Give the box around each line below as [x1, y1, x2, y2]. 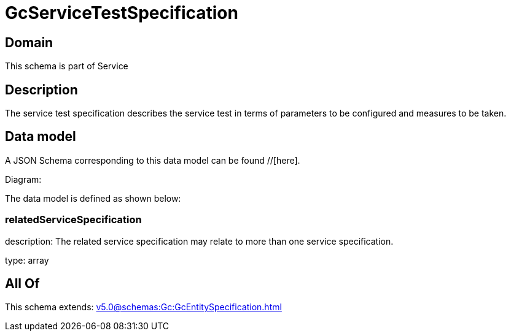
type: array [5, 254, 49, 265]
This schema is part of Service [5, 61, 128, 72]
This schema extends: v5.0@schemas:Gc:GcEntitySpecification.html [5, 302, 282, 313]
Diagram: [5, 174, 42, 185]
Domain [5, 34, 53, 50]
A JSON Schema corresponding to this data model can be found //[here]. [5, 155, 300, 166]
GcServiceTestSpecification [5, 2, 238, 23]
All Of [5, 276, 40, 292]
